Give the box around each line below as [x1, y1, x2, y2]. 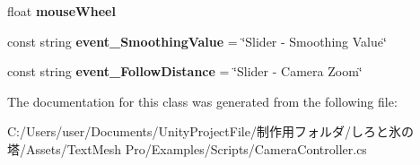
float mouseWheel [7, 2, 116, 20]
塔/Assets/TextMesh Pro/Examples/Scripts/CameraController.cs [7, 139, 367, 158]
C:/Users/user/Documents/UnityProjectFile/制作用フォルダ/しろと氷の [7, 122, 414, 141]
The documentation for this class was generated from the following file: [7, 91, 398, 110]
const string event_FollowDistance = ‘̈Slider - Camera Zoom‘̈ [7, 62, 363, 81]
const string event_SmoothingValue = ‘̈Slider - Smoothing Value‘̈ [7, 31, 387, 50]
